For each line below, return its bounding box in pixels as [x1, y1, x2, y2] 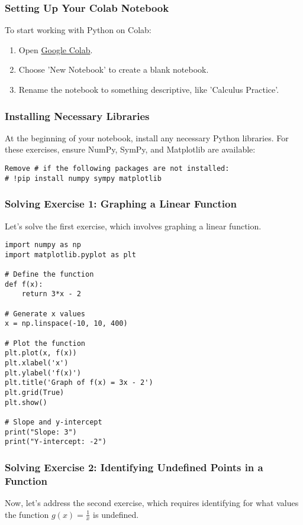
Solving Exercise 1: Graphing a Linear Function [5, 196, 237, 211]
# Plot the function [5, 339, 86, 348]
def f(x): [5, 280, 43, 289]
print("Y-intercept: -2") [5, 437, 107, 446]
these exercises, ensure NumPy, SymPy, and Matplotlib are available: [5, 143, 256, 155]
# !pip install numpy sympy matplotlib [5, 174, 162, 183]
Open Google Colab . [18, 43, 93, 56]
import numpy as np [5, 241, 81, 249]
